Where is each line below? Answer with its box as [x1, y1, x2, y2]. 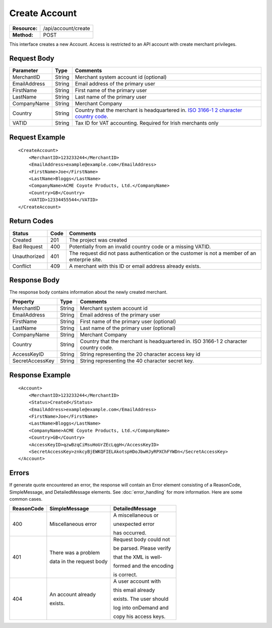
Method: [12, 31, 34, 38]
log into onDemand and [113, 604, 169, 611]
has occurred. [113, 529, 147, 536]
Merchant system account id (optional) [75, 73, 167, 81]
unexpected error [113, 521, 155, 528]
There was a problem [49, 549, 100, 556]
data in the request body [49, 558, 108, 565]
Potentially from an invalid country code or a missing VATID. [69, 243, 211, 250]
